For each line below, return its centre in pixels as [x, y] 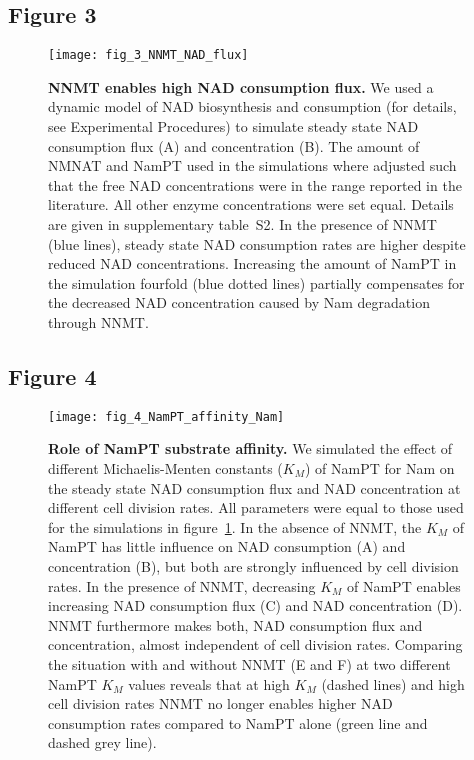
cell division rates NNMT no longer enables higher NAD [220, 703]
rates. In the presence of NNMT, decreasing [182, 585]
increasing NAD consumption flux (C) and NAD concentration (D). [255, 605]
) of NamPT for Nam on [379, 468]
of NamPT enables [404, 585]
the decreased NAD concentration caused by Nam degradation [239, 302]
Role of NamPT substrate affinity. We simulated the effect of [250, 448]
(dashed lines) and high [393, 683]
